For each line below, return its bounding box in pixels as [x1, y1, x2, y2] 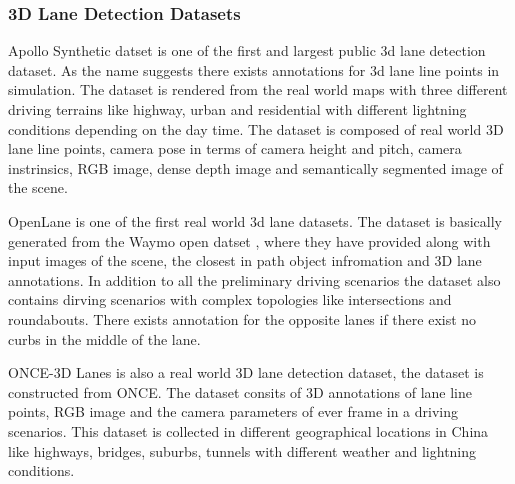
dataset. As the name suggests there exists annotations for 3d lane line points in [8, 59, 500, 80]
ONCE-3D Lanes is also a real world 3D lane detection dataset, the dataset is [8, 362, 484, 383]
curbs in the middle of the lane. [8, 328, 201, 349]
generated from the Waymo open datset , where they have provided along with [8, 230, 491, 251]
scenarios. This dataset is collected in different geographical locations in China [8, 420, 489, 441]
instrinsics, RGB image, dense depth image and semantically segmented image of [8, 157, 503, 178]
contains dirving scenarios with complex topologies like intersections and [8, 289, 452, 310]
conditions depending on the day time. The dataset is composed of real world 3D [8, 118, 504, 139]
